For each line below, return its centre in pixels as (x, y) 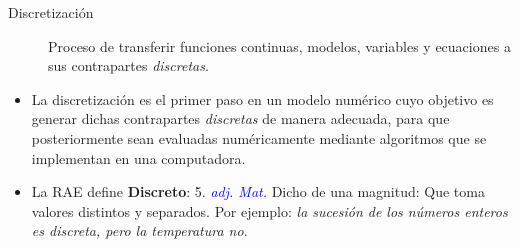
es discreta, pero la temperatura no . (139, 230)
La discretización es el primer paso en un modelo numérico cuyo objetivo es (262, 98)
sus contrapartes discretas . (128, 65)
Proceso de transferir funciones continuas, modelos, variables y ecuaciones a (279, 45)
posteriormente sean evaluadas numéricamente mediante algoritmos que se (259, 137)
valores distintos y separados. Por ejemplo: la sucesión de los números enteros (269, 210)
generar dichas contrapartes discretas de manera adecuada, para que (240, 118)
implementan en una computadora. (138, 157)
